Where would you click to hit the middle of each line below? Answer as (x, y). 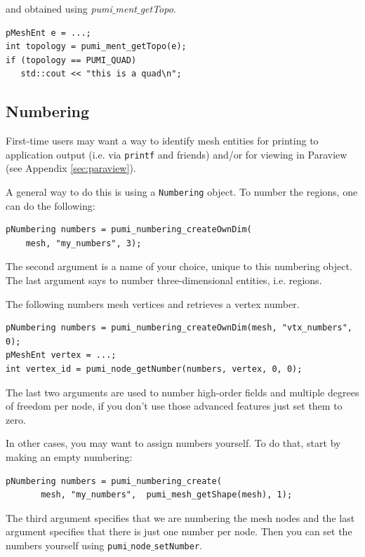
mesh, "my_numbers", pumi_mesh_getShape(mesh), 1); (167, 495)
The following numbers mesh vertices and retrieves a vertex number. (153, 303)
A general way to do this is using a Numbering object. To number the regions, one (182, 192)
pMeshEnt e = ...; (48, 33)
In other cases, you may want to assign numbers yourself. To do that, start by (173, 443)
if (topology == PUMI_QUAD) (71, 60)
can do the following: (51, 205)
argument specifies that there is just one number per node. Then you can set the (179, 531)
